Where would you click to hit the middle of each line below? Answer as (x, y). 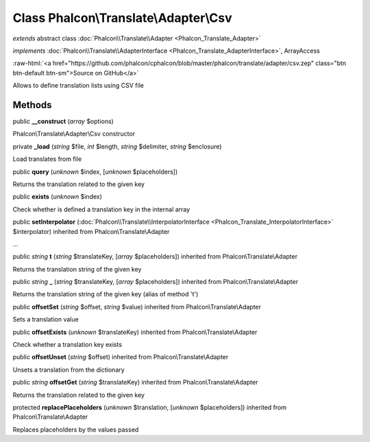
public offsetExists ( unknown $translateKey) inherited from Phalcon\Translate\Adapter (135, 332)
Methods (32, 105)
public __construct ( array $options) (63, 121)
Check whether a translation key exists (67, 345)
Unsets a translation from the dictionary (69, 369)
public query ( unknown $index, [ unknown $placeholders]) (95, 172)
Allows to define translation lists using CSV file (78, 86)
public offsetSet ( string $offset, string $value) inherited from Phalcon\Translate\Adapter (137, 307)
